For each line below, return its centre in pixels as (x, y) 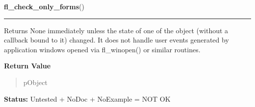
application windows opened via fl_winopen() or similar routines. (102, 49)
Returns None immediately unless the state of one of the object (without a (116, 30)
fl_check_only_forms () (44, 6)
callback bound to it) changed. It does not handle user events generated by (116, 40)
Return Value (27, 66)
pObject (35, 82)
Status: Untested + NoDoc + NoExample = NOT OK (87, 98)
